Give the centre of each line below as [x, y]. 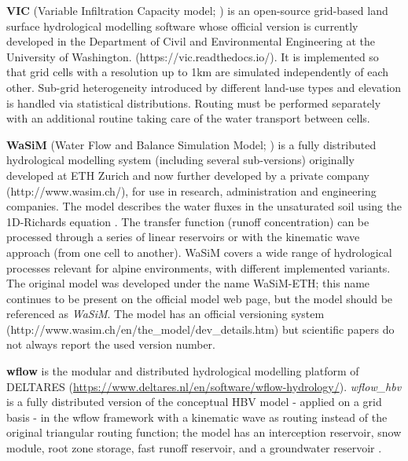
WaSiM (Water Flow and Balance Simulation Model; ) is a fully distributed [191, 144]
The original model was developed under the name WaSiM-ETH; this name [188, 283]
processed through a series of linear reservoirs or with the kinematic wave [183, 237]
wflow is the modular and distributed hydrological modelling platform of [183, 371]
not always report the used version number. [111, 344]
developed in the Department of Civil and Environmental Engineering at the [191, 41]
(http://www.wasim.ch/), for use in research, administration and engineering [191, 190]
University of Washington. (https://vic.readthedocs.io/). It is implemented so [193, 56]
